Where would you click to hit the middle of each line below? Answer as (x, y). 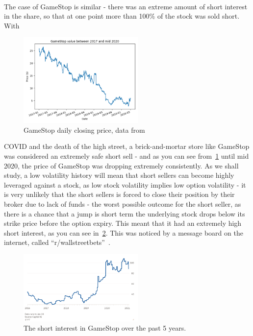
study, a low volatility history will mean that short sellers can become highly (119, 175)
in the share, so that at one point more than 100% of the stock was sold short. (122, 16)
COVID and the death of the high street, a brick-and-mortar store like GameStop (127, 146)
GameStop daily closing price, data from (84, 130)
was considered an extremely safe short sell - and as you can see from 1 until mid (126, 156)
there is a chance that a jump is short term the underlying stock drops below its (125, 213)
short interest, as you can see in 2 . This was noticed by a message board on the (124, 232)
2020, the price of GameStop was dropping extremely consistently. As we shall (121, 165)
